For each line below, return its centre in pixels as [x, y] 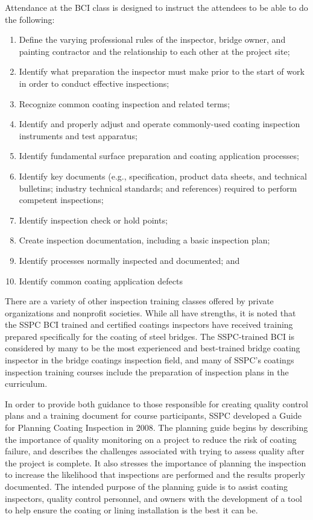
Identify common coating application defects [101, 280]
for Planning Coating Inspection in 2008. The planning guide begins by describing [156, 428]
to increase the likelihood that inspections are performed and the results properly [155, 475]
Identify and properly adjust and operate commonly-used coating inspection [160, 124]
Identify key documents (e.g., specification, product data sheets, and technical [163, 176]
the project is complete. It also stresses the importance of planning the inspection [156, 462]
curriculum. [26, 384]
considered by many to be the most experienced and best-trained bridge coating [153, 348]
